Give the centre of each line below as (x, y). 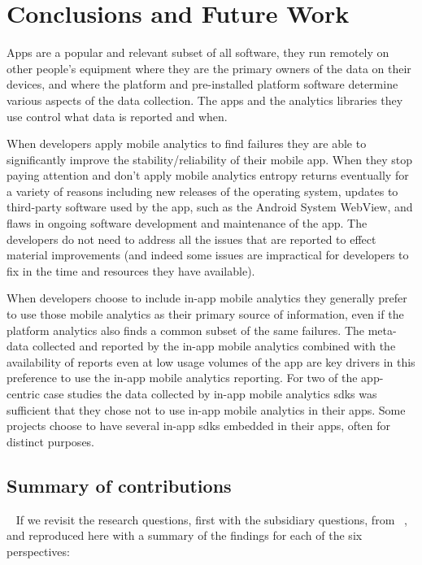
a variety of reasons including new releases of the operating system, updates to (202, 191)
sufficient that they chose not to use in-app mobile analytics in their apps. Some (206, 409)
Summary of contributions (119, 485)
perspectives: (38, 551)
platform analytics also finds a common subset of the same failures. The (186, 330)
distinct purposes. (51, 441)
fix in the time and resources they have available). (131, 270)
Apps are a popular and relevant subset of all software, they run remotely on (198, 52)
